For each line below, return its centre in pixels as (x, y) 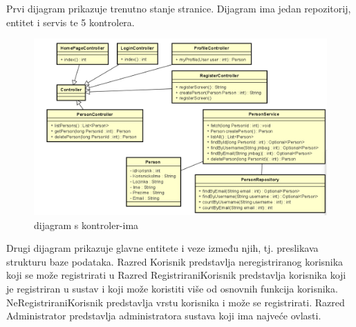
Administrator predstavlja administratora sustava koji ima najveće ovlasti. (164, 316)
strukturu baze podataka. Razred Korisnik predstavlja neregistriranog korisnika (175, 261)
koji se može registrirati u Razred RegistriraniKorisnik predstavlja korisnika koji (176, 275)
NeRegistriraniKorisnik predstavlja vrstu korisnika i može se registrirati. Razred (176, 302)
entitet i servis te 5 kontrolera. (71, 22)
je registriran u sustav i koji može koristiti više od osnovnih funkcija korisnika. (172, 289)
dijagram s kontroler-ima (86, 225)
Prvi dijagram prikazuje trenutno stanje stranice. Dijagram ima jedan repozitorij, (179, 8)
